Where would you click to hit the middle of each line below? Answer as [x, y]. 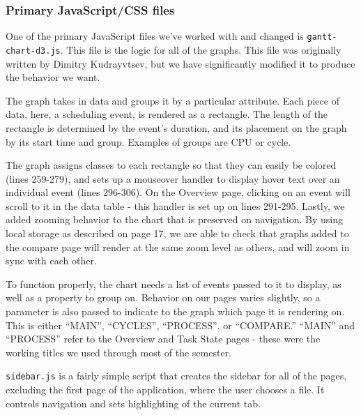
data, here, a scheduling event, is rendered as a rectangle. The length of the [167, 114]
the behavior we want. [53, 77]
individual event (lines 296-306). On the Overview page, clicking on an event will [178, 192]
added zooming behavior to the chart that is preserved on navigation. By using [174, 219]
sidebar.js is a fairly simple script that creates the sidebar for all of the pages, [176, 376]
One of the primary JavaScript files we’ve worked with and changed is [155, 36]
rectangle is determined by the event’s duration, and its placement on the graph [176, 127]
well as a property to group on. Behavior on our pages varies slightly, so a [163, 297]
